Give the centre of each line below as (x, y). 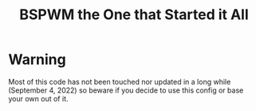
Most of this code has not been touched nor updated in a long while (120, 81)
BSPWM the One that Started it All (134, 15)
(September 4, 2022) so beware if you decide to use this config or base (126, 90)
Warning (37, 59)
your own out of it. (38, 98)
